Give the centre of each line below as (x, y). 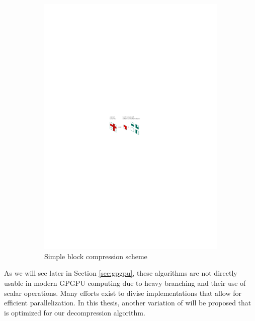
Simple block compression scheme (96, 256)
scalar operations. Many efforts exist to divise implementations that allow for (123, 293)
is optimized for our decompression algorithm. (75, 312)
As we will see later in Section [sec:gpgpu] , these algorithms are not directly (121, 273)
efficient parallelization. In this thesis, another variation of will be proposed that (128, 303)
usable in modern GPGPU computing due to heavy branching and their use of (125, 283)
